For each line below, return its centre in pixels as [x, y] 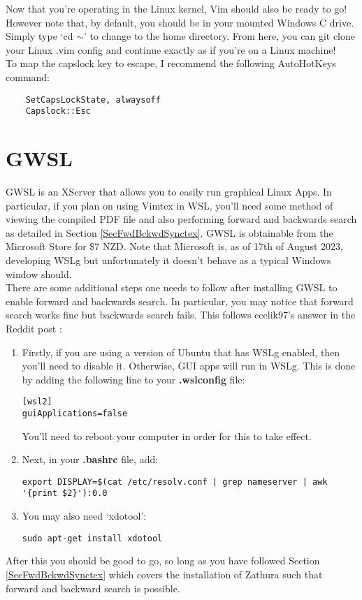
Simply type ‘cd [39, 36]
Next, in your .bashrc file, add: [90, 459]
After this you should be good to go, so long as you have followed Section [163, 561]
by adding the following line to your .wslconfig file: [133, 379]
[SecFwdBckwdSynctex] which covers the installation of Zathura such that [164, 574]
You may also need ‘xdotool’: [84, 516]
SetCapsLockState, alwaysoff [93, 100]
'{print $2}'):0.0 [65, 493]
